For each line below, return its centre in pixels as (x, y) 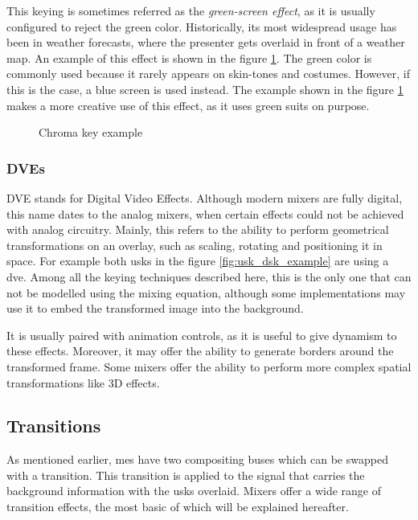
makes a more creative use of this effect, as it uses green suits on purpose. (188, 105)
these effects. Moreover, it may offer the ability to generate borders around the (200, 351)
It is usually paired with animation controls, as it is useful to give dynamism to (202, 335)
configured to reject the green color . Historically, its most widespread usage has (202, 26)
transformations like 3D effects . (83, 382)
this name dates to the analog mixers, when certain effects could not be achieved (205, 213)
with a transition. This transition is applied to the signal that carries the (186, 475)
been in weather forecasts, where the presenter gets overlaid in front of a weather (206, 42)
